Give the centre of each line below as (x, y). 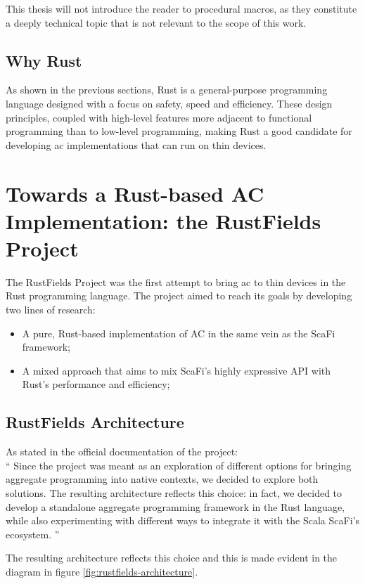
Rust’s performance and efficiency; (96, 384)
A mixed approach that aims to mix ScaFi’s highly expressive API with (177, 370)
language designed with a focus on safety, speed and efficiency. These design (169, 103)
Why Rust (44, 60)
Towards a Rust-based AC (135, 193)
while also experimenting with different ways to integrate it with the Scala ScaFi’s (182, 520)
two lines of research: (51, 310)
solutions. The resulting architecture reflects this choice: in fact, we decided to (174, 493)
